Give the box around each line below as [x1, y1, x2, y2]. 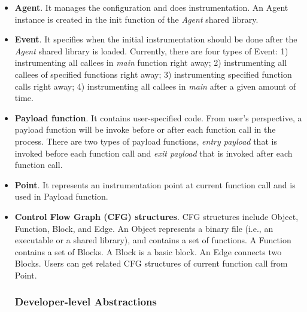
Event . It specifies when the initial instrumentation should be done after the [14, 33, 297, 45]
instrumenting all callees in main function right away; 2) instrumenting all [14, 56, 287, 69]
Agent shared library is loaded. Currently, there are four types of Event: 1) [14, 44, 288, 57]
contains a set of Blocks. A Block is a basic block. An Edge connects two [14, 245, 282, 258]
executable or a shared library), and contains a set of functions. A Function [14, 234, 291, 246]
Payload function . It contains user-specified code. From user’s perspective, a [14, 111, 302, 124]
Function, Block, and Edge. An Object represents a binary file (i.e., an [14, 222, 273, 234]
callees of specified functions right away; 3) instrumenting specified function [14, 68, 292, 80]
